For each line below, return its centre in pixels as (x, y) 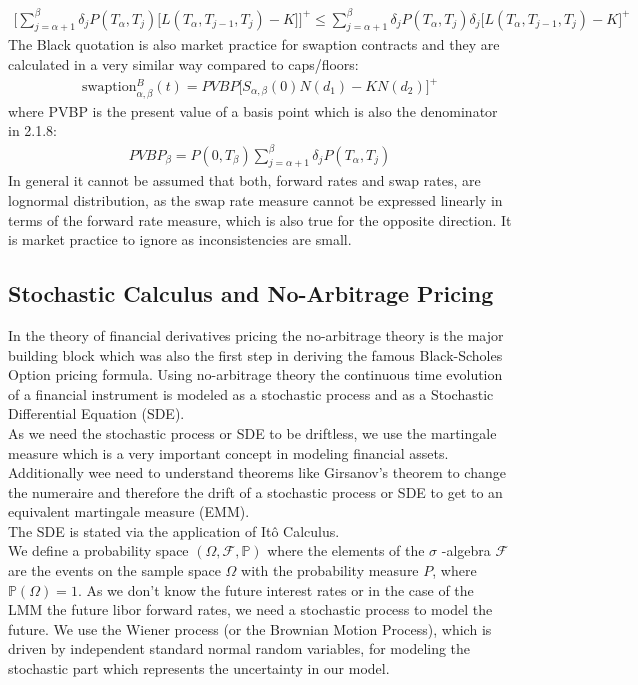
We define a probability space (98, 550)
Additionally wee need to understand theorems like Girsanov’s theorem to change (257, 472)
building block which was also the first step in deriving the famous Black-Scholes (255, 354)
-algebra (466, 550)
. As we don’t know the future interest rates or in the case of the (275, 589)
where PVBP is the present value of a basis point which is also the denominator (253, 110)
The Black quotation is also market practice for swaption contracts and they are (254, 44)
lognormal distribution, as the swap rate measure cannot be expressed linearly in (255, 199)
